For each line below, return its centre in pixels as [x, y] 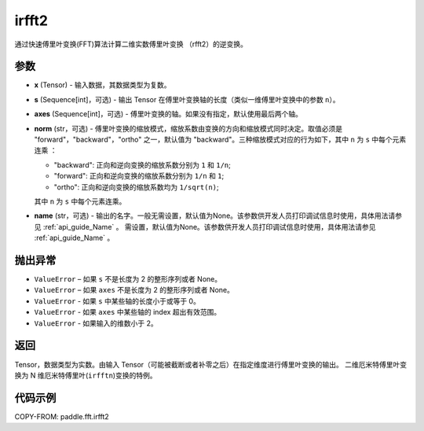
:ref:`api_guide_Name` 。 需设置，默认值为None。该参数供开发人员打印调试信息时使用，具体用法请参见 [209, 227]
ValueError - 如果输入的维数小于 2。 [96, 323]
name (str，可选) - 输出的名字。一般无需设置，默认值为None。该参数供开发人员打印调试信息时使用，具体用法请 [215, 215]
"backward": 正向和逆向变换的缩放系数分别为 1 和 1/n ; [142, 164]
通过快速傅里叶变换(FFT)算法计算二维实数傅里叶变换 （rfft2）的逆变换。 [131, 44]
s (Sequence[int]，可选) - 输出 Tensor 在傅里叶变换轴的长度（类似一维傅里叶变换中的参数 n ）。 [187, 99]
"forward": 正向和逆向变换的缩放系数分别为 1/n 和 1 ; [139, 176]
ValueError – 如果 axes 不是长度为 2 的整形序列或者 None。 [134, 290]
